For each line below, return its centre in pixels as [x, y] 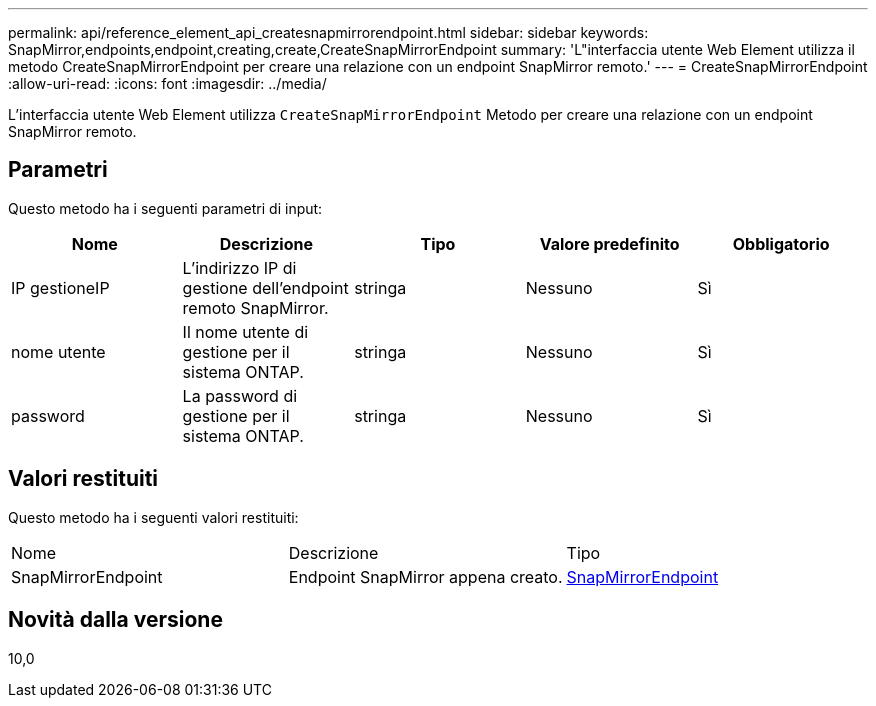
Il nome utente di [245, 331]
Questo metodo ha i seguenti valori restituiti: [153, 517]
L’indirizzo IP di [239, 267]
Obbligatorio [781, 243]
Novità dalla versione [115, 620]
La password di [240, 395]
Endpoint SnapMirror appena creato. [425, 576]
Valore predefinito [609, 243]
